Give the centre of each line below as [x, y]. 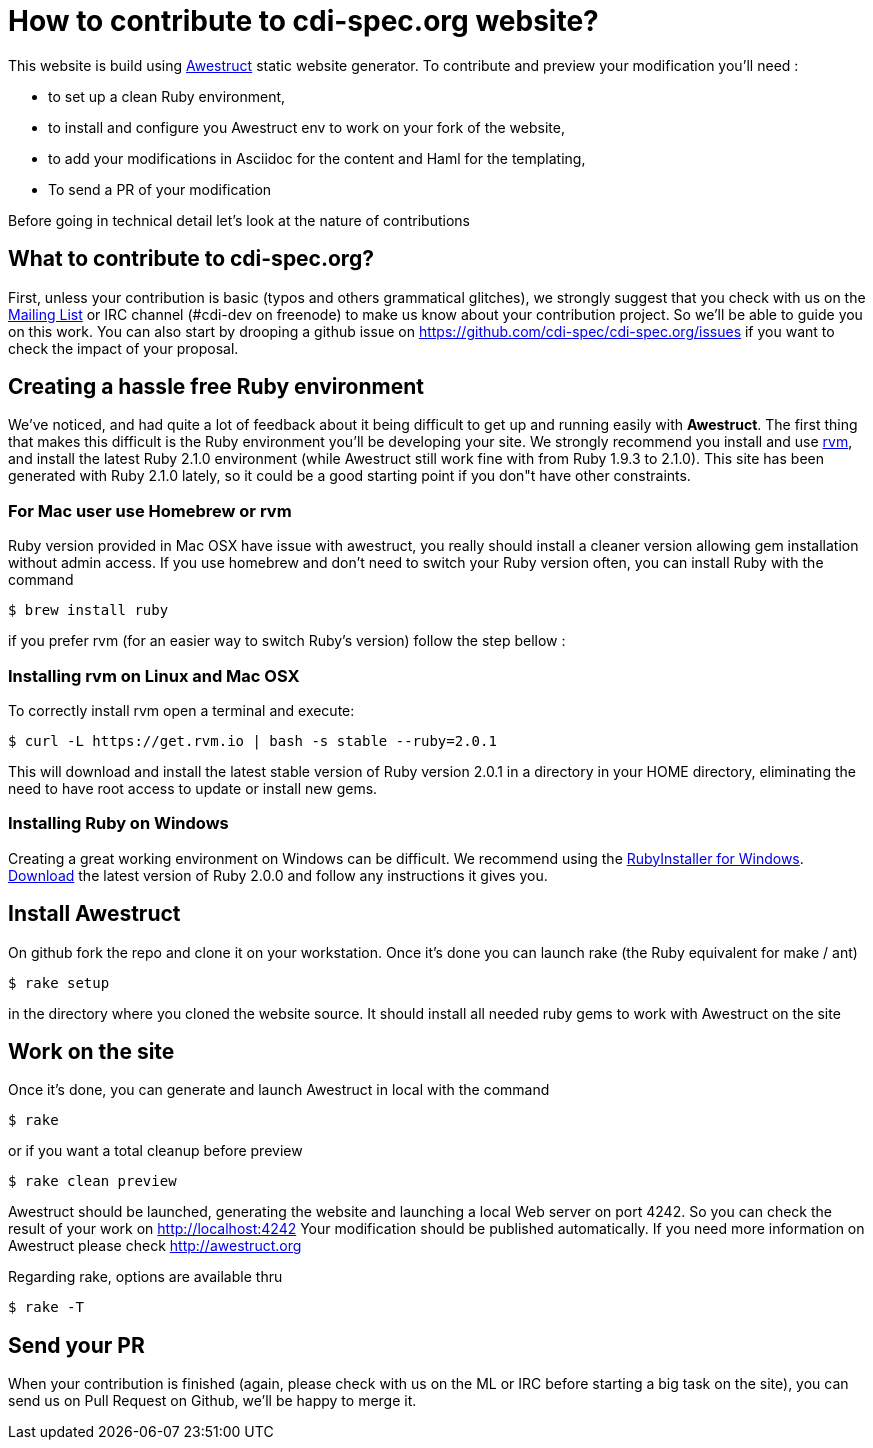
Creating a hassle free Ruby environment [216, 387]
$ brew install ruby [88, 610]
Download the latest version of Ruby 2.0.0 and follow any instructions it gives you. [278, 875]
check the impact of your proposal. [123, 348]
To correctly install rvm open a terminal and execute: [181, 710]
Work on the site [91, 1051]
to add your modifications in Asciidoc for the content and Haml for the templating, [317, 158]
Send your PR [76, 1345]
